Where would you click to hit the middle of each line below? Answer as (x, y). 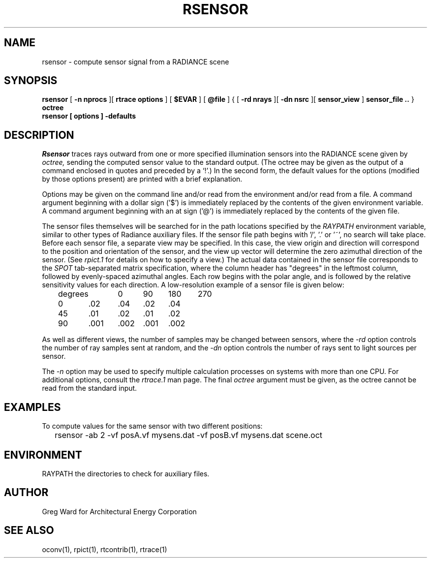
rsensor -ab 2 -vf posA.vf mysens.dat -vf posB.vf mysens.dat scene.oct (189, 435)
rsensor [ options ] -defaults (89, 116)
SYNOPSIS (31, 81)
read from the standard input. (90, 388)
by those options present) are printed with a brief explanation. (142, 179)
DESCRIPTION (39, 135)
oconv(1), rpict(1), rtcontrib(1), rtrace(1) (105, 549)
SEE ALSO (29, 531)
